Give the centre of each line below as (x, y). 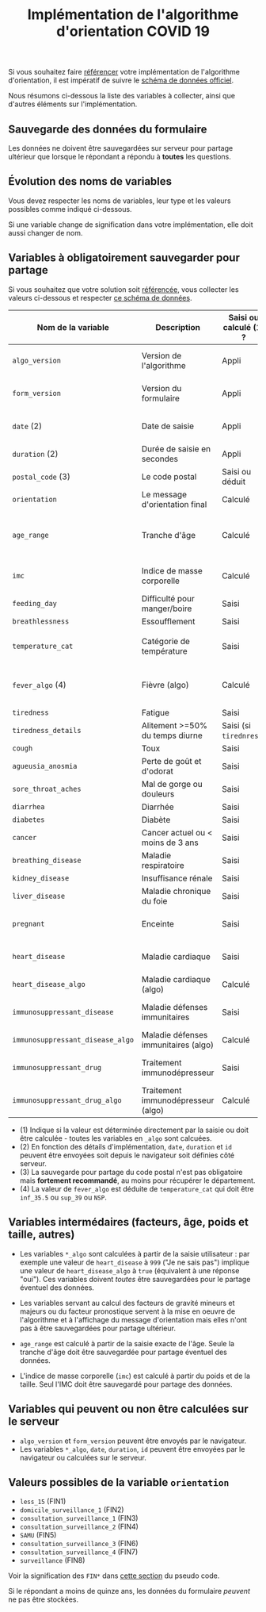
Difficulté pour (168, 599)
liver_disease (39, 896)
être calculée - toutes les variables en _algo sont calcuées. (116, 1138)
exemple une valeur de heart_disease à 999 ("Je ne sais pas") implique (135, 1262)
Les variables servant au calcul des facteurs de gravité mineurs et (127, 1303)
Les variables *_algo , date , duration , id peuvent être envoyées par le (132, 1449)
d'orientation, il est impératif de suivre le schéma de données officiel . (121, 80)
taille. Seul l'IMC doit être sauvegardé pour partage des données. (126, 1384)
